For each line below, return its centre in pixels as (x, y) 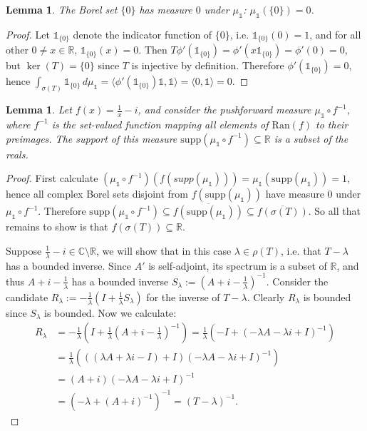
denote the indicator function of (143, 34)
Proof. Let (28, 34)
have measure (295, 194)
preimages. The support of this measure (92, 138)
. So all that (334, 211)
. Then (153, 50)
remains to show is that (57, 227)
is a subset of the (311, 138)
